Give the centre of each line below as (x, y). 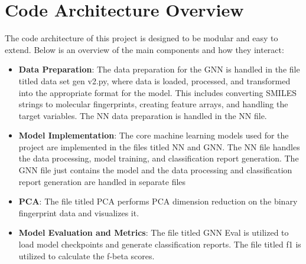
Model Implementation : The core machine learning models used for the (154, 135)
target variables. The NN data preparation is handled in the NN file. (143, 115)
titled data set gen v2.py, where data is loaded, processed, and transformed (154, 80)
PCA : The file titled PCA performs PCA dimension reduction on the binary (158, 201)
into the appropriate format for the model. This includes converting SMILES (157, 92)
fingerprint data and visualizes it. (79, 212)
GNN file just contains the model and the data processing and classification (155, 170)
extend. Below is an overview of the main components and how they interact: (144, 49)
